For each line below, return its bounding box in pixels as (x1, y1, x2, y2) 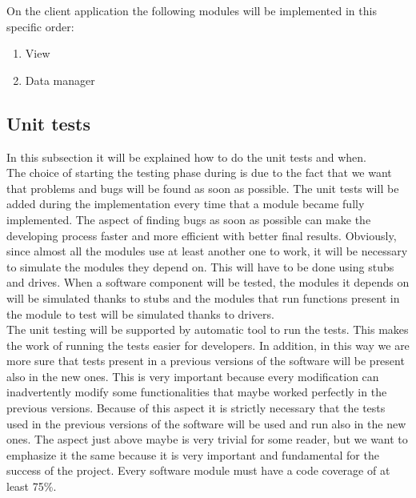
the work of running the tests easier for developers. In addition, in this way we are (6, 336, 410, 353)
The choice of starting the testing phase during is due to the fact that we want (6, 164, 392, 181)
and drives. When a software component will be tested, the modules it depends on (6, 274, 410, 291)
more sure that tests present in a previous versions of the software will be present (6, 352, 405, 369)
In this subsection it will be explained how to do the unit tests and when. (6, 148, 366, 165)
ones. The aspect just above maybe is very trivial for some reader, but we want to (6, 431, 408, 448)
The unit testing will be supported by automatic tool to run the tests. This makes (6, 321, 409, 338)
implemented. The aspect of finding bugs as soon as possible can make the (6, 211, 371, 227)
